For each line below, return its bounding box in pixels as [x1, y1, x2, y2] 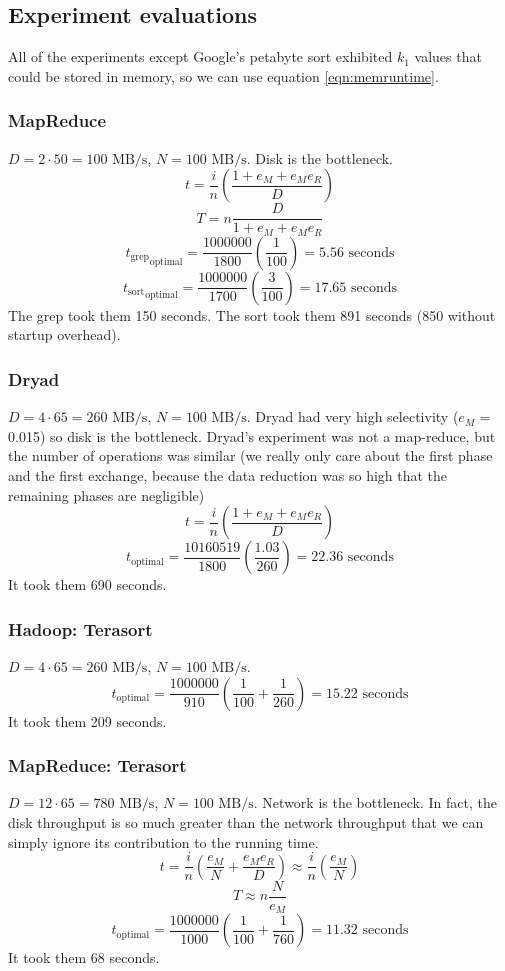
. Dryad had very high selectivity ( [246, 406, 459, 427]
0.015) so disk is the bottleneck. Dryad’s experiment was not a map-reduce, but [8, 425, 496, 446]
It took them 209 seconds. [8, 710, 167, 731]
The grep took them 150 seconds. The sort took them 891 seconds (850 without [8, 304, 496, 325]
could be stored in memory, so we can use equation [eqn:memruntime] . [8, 65, 439, 86]
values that [414, 46, 482, 67]
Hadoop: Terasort [8, 616, 153, 641]
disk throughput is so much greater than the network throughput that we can [8, 811, 484, 832]
